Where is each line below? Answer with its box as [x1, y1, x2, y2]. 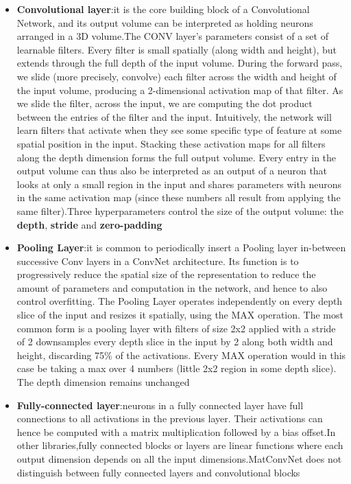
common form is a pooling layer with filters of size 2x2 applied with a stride [16, 321, 336, 335]
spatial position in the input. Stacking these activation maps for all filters [16, 136, 326, 150]
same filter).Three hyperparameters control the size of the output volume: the [16, 203, 343, 218]
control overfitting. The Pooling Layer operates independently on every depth [16, 294, 343, 308]
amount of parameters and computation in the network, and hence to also [16, 280, 328, 295]
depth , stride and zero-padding [16, 217, 162, 231]
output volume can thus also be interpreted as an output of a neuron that [16, 163, 328, 178]
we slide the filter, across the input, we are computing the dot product [16, 96, 313, 111]
